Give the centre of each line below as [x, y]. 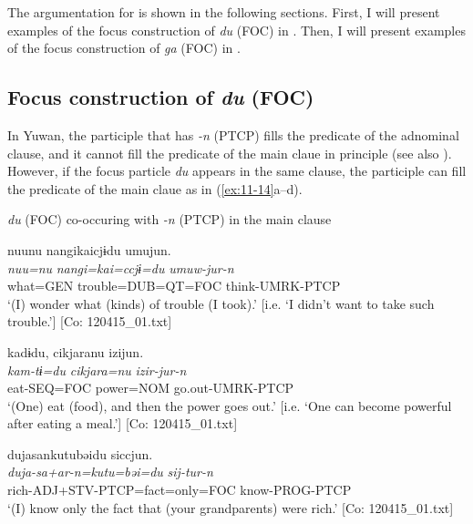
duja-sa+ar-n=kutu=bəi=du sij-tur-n [110, 472]
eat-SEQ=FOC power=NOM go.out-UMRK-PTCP [151, 388]
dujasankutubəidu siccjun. [80, 453]
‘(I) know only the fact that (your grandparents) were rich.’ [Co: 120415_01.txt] [231, 507]
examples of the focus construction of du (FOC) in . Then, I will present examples [236, 30]
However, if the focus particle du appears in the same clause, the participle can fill [237, 171]
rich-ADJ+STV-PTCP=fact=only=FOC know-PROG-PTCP [180, 490]
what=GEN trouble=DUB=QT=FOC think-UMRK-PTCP [174, 286]
